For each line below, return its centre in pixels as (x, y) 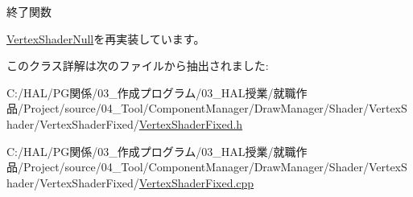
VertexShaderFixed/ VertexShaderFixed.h (141, 123)
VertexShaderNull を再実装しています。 (106, 38)
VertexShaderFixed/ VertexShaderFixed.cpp (147, 182)
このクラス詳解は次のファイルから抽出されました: (138, 66)
